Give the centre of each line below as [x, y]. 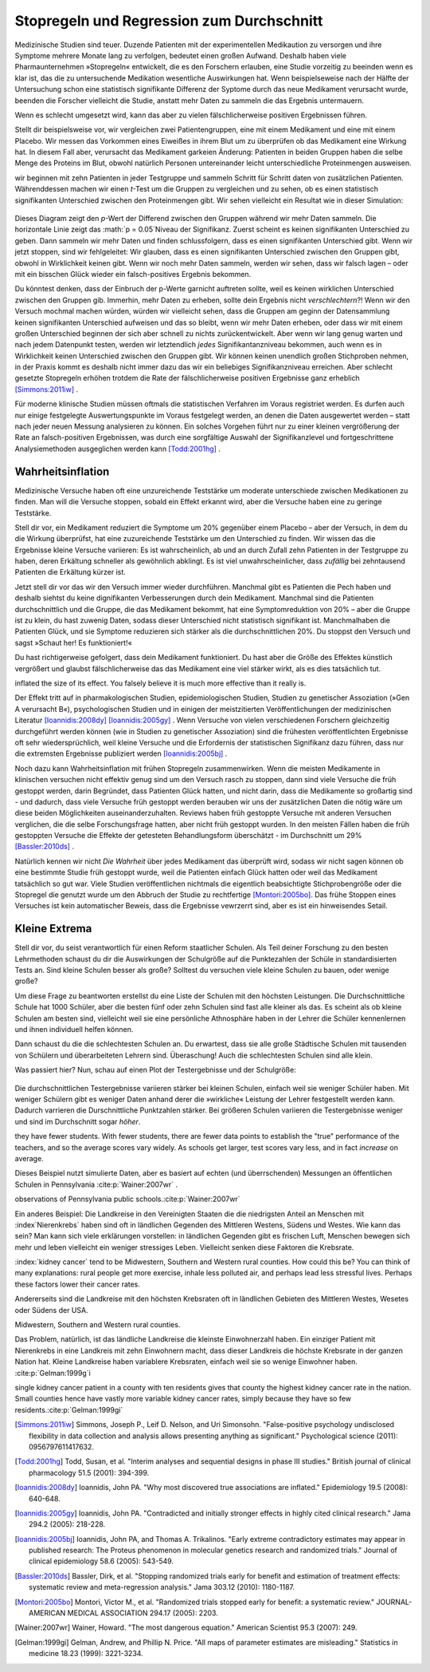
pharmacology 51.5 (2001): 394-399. [89, 1472]
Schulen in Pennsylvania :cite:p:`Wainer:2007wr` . [96, 1184]
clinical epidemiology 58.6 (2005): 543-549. [102, 1561]
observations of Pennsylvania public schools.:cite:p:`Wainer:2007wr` [127, 1199]
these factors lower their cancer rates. [78, 1284]
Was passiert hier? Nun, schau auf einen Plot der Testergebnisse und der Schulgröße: [155, 1070]
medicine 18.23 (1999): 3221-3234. [86, 1654]
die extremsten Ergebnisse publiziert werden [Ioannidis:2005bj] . [121, 753]
